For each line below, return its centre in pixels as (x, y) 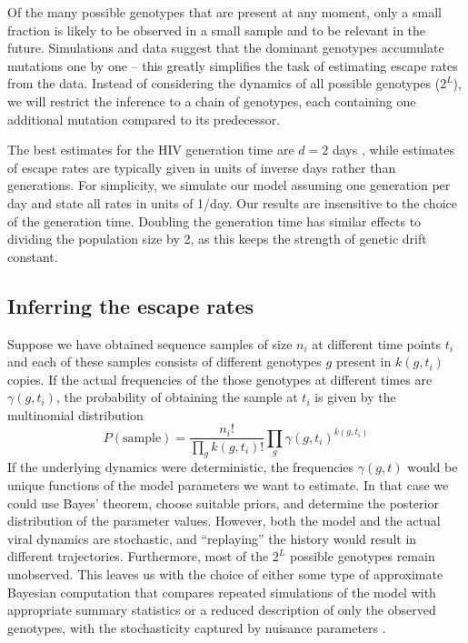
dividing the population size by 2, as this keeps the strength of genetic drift (217, 239)
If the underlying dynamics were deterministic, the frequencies (181, 467)
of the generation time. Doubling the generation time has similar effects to (214, 221)
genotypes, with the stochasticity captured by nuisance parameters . (197, 627)
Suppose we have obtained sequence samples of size (150, 343)
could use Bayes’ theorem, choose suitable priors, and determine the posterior (223, 502)
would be (433, 467)
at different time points (376, 343)
